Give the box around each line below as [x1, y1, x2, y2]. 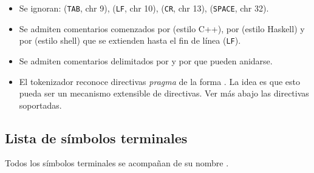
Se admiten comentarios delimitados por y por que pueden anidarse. [19, 54, 273, 67]
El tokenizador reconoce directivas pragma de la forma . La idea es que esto [19, 75, 300, 87]
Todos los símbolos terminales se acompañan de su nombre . [5, 157, 229, 169]
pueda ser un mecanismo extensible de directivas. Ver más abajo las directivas [19, 87, 309, 100]
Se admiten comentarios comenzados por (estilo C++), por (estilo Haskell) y [19, 22, 305, 35]
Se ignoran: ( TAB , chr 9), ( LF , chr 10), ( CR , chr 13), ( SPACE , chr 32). [19, 2, 269, 14]
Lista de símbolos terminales [5, 128, 188, 147]
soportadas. [19, 98, 62, 111]
